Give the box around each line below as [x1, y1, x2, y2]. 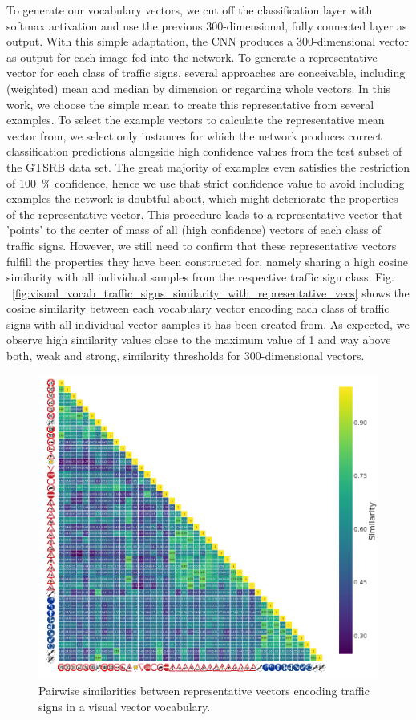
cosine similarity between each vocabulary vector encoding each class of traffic [6, 300, 390, 317]
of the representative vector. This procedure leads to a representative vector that [6, 205, 403, 222]
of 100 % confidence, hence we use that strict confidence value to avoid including [6, 174, 405, 191]
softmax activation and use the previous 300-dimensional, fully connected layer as [6, 17, 407, 34]
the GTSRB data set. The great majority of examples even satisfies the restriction [6, 158, 410, 175]
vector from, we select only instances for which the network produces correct [6, 127, 382, 144]
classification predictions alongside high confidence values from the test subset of [6, 143, 402, 160]
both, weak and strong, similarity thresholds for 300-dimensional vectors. [6, 347, 365, 364]
